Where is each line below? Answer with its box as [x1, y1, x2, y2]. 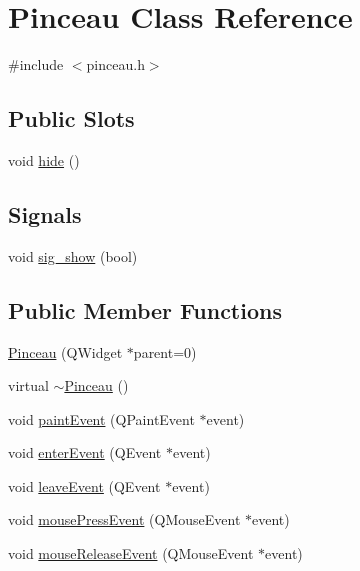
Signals [8, 198, 82, 229]
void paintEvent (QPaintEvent [8, 408, 195, 429]
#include [8, 54, 64, 75]
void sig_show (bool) [8, 245, 138, 266]
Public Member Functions [8, 294, 282, 325]
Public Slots [8, 103, 135, 134]
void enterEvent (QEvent [8, 442, 162, 463]
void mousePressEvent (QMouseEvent [8, 509, 241, 530]
